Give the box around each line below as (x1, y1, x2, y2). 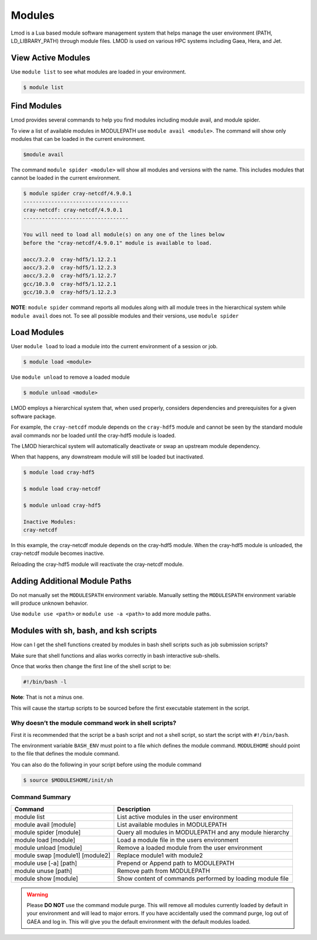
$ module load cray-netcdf (23, 486, 101, 493)
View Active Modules (11, 53, 90, 63)
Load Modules (11, 328, 65, 338)
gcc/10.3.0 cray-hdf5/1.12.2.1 (23, 281, 117, 287)
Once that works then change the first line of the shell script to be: (11, 663, 171, 670)
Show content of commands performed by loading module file (117, 874, 289, 882)
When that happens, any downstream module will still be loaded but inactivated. (11, 453, 205, 460)
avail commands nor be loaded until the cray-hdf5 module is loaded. (11, 432, 176, 439)
